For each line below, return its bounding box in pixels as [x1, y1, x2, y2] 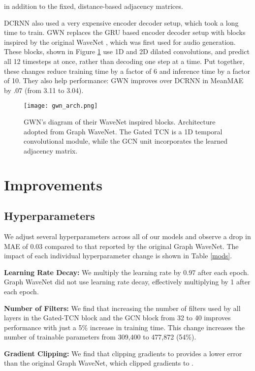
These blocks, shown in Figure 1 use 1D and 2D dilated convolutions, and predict [4, 46, 250, 57]
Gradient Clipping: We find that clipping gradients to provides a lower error [4, 348, 242, 358]
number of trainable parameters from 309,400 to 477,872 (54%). [4, 332, 196, 342]
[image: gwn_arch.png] [24, 102, 98, 110]
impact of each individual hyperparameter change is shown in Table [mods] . [4, 250, 232, 261]
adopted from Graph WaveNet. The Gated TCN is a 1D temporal [24, 126, 223, 136]
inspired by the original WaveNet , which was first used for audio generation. [4, 36, 236, 47]
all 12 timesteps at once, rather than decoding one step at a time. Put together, [4, 56, 245, 66]
